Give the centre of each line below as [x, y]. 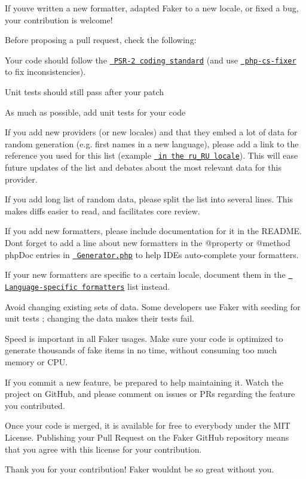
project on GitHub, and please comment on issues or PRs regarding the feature [150, 394]
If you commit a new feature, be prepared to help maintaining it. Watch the [144, 382]
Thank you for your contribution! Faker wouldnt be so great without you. [140, 469]
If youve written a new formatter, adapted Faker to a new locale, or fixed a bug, [152, 8]
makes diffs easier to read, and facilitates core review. [102, 210]
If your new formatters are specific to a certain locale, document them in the [145, 275]
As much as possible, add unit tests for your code [95, 112]
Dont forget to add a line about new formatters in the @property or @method [148, 243]
